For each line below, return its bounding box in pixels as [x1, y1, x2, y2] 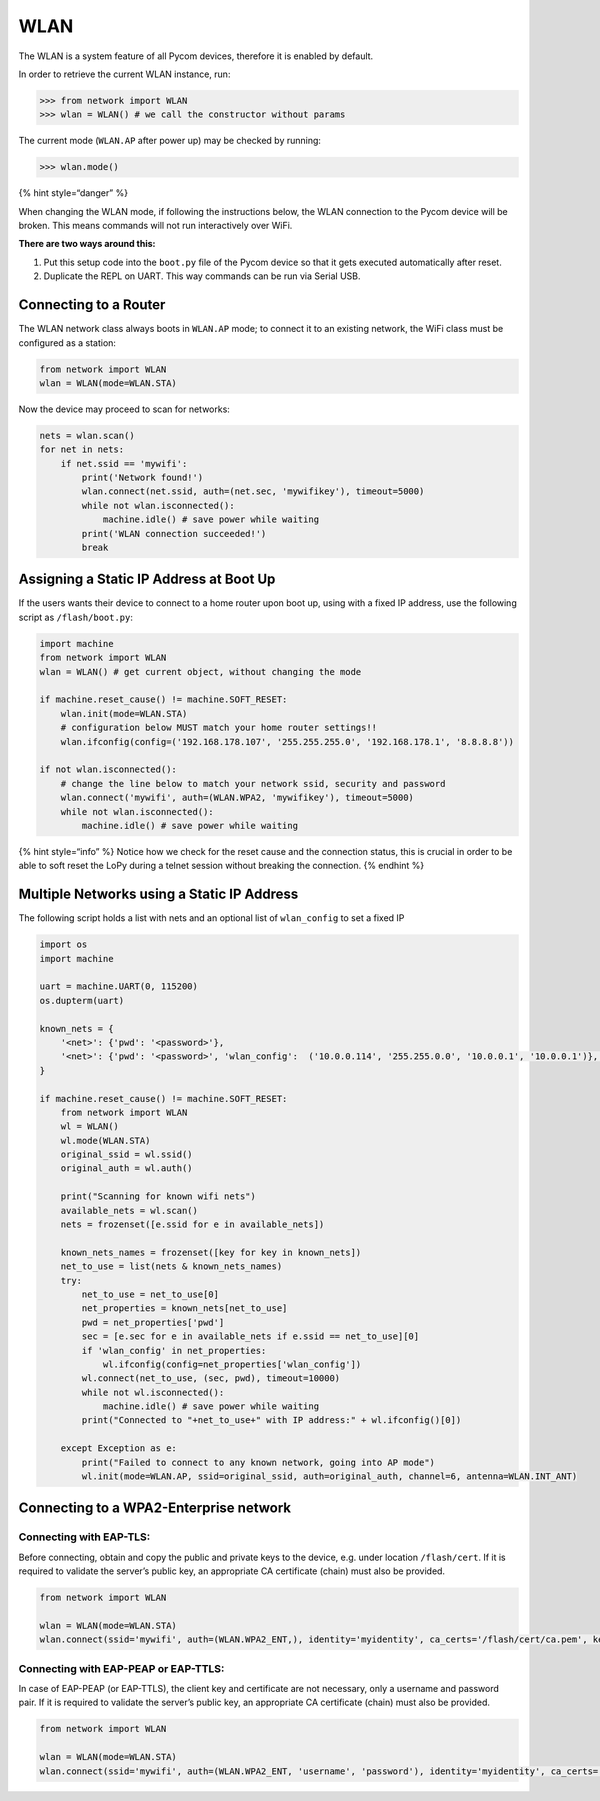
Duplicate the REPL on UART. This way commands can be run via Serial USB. [43, 270, 361, 282]
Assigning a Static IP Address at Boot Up [18, 571, 276, 588]
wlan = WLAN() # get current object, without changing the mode [39, 666, 362, 677]
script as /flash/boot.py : [18, 611, 134, 623]
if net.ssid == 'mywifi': [60, 458, 188, 469]
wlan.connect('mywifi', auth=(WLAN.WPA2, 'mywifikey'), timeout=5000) [60, 792, 415, 804]
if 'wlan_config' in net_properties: [81, 1345, 267, 1356]
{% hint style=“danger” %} [18, 187, 129, 199]
